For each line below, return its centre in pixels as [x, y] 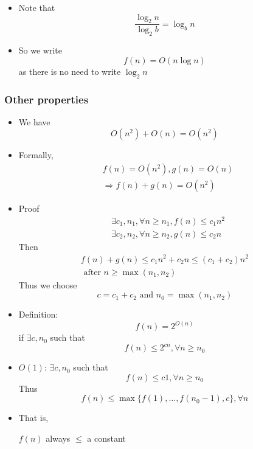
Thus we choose [48, 284]
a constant [106, 438]
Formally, [36, 155]
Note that [37, 7]
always [58, 438]
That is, [33, 418]
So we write [40, 50]
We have [34, 121]
